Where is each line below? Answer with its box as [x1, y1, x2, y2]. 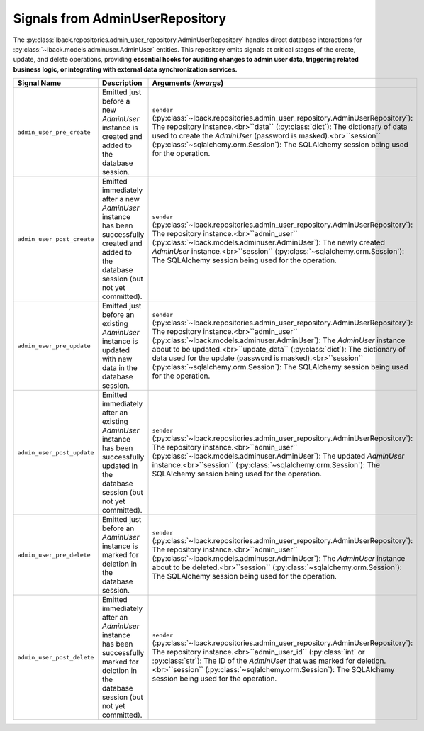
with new [101, 355, 133, 364]
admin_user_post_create [17, 235, 94, 242]
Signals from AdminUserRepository [13, 11, 227, 26]
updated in [101, 461, 138, 471]
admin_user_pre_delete [17, 551, 91, 559]
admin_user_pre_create [17, 128, 91, 136]
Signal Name [17, 78, 62, 88]
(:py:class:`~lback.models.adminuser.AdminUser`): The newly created [152, 238, 386, 247]
